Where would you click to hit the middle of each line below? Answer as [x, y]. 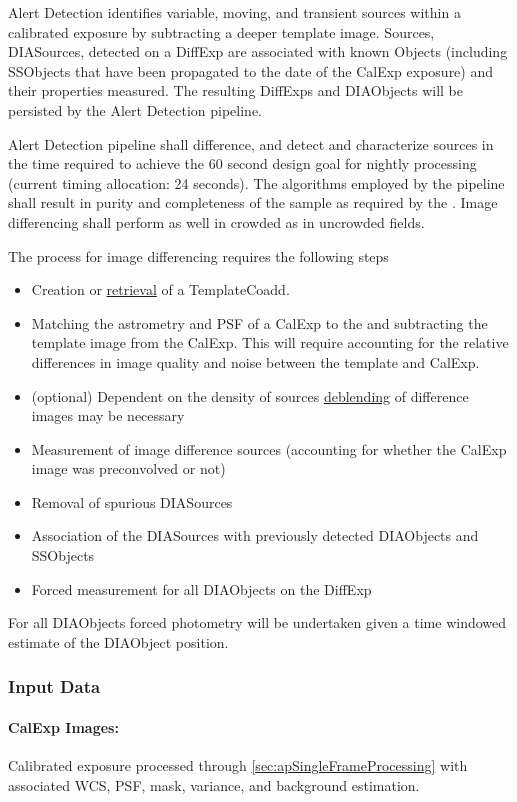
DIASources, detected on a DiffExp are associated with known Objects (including [258, 51]
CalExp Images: [63, 726]
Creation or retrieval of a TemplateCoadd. [160, 289]
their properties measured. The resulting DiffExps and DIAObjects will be [236, 90]
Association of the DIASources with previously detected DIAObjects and [255, 535]
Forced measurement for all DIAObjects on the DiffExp [201, 588]
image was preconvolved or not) [128, 468]
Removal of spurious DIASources [132, 501]
